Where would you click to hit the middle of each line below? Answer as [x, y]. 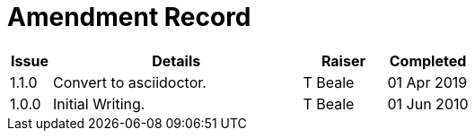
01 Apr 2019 [427, 82]
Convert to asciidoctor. [130, 82]
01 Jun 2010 [428, 103]
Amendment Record [129, 17]
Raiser [343, 60]
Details [176, 60]
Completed [428, 60]
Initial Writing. [99, 103]
